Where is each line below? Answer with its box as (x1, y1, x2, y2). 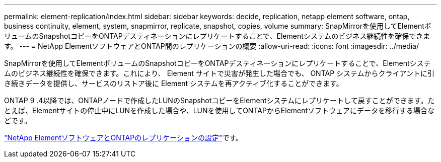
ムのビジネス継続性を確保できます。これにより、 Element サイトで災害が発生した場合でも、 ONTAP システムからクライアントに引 (4, 69, 435, 77)
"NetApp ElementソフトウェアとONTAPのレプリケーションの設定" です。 (4, 133, 243, 142)
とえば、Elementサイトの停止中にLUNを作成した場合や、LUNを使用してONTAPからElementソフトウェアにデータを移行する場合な (4, 106, 435, 115)
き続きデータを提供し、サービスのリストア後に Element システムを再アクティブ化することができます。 (4, 79, 343, 88)
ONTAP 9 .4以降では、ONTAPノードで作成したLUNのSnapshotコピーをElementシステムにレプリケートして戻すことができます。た (4, 96, 435, 105)
